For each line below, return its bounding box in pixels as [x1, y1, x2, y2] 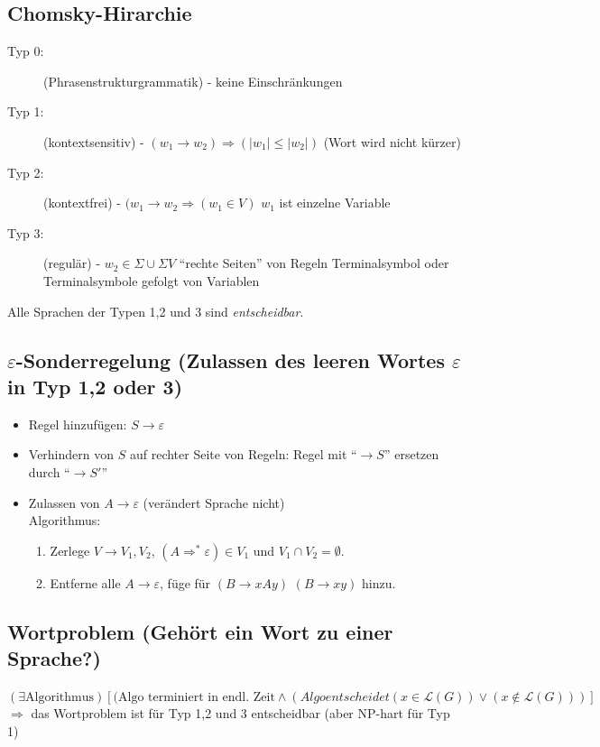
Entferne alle [50, 573, 121, 592]
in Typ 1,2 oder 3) [7, 372, 183, 400]
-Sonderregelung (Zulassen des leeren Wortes [15, 346, 445, 373]
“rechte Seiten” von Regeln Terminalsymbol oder [179, 254, 449, 272]
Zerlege [50, 540, 90, 559]
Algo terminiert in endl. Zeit [118, 690, 275, 704]
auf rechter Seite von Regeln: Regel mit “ [129, 445, 357, 464]
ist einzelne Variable [279, 193, 391, 212]
